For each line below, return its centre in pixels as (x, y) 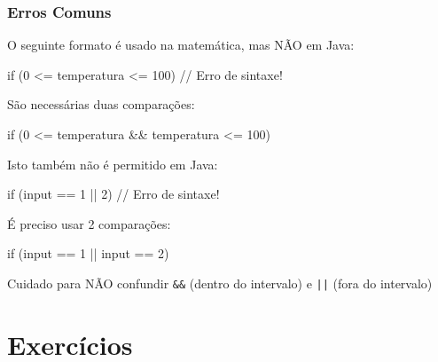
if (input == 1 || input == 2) (88, 253)
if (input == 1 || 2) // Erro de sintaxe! (113, 194)
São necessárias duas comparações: (101, 104)
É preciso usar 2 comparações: (89, 223)
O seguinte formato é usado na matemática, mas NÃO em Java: (181, 45)
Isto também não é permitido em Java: (113, 164)
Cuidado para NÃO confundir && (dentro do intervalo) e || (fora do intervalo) (220, 283)
